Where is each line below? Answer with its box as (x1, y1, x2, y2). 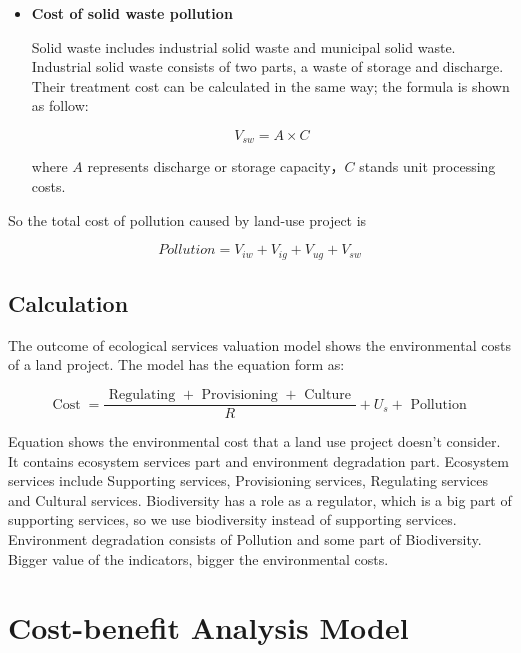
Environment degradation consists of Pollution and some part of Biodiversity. (8, 529, 482, 550)
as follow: (31, 95, 89, 116)
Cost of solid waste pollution (31, 3, 233, 23)
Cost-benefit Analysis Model (8, 607, 409, 648)
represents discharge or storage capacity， (87, 156, 345, 177)
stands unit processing (359, 156, 496, 177)
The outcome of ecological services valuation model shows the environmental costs (8, 334, 511, 355)
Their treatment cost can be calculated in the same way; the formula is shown (31, 75, 510, 96)
